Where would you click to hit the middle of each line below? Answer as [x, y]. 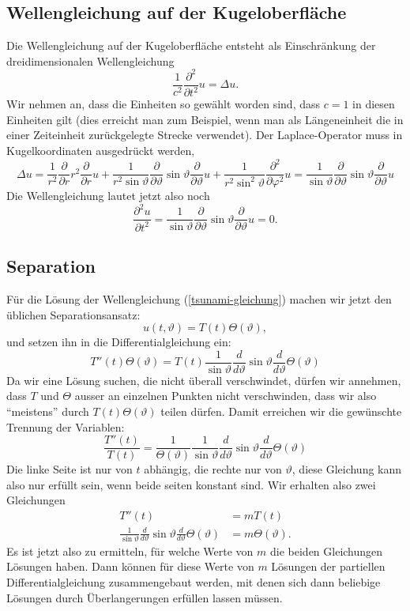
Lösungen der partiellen [328, 566]
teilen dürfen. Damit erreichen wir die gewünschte [281, 411]
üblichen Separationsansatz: [73, 314]
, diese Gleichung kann [347, 469]
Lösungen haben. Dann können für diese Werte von [130, 566]
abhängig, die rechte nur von [213, 469]
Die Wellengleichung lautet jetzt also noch [108, 196]
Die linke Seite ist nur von [70, 469]
